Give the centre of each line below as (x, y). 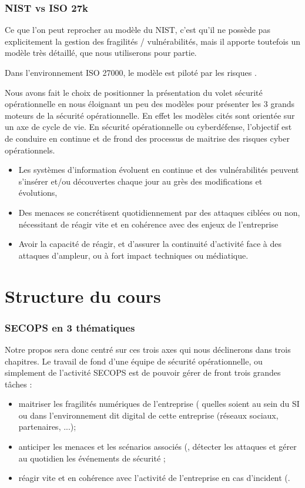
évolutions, (38, 193)
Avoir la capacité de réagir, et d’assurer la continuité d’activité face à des (150, 244)
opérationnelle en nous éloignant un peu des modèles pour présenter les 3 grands (150, 104)
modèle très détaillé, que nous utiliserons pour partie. (101, 53)
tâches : (19, 384)
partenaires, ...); (47, 427)
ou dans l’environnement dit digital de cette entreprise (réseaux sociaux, (148, 415)
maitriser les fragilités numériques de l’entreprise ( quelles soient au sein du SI (159, 404)
